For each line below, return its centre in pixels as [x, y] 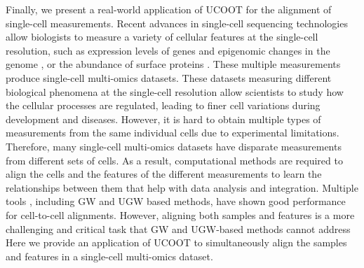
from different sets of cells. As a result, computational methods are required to [174, 160]
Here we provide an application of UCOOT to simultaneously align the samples [176, 242]
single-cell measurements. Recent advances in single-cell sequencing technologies [177, 23]
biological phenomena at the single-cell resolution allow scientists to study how [175, 91]
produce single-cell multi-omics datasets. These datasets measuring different [169, 77]
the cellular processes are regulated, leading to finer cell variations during [163, 105]
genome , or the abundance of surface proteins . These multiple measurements [173, 64]
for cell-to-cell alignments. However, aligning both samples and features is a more [180, 214]
